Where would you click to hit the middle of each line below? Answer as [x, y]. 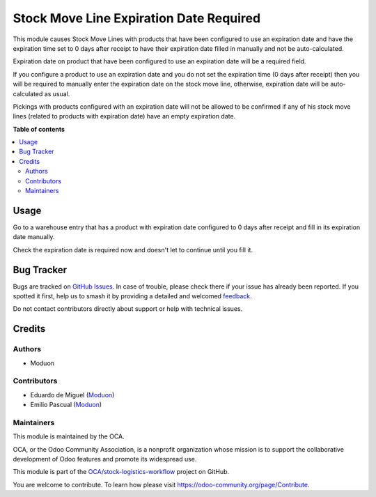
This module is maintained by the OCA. [69, 436]
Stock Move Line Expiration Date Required [137, 18]
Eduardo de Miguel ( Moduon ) [72, 395]
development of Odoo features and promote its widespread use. [105, 459]
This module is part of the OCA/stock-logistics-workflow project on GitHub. [121, 472]
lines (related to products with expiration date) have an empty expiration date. [124, 116]
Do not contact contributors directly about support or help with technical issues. [128, 309]
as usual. [57, 93]
